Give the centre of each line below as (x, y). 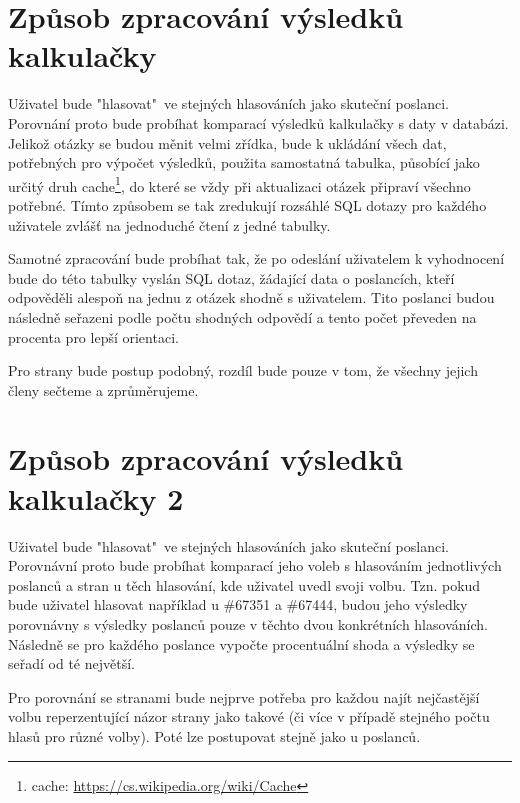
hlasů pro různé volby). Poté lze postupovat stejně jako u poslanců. (214, 735)
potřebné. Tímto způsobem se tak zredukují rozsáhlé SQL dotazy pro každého (247, 204)
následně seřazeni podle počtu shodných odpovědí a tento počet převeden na (242, 316)
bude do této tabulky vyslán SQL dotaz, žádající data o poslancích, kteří (231, 277)
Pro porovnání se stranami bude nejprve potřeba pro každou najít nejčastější (244, 696)
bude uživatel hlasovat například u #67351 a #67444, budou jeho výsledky (238, 604)
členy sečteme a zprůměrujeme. (103, 389)
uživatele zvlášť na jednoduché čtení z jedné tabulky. (169, 224)
